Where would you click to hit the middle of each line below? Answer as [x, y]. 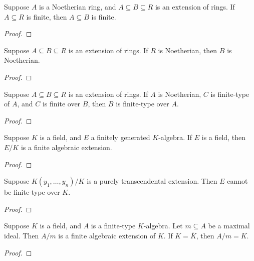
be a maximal [229, 226]
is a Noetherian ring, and [78, 7]
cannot [237, 181]
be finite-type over [32, 192]
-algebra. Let [163, 226]
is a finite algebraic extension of [107, 235]
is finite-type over [143, 104]
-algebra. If [175, 137]
